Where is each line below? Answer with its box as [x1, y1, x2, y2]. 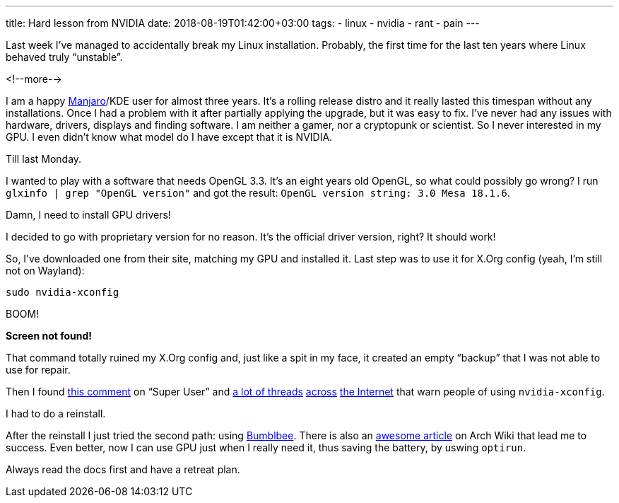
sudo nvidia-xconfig [6, 287, 119, 298]
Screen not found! [6, 330, 93, 342]
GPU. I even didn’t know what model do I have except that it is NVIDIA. [6, 131, 333, 143]
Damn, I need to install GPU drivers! [6, 209, 171, 221]
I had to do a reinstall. [6, 407, 106, 420]
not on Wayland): [6, 265, 85, 277]
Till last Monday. [6, 153, 82, 165]
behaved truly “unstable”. [6, 51, 123, 63]
